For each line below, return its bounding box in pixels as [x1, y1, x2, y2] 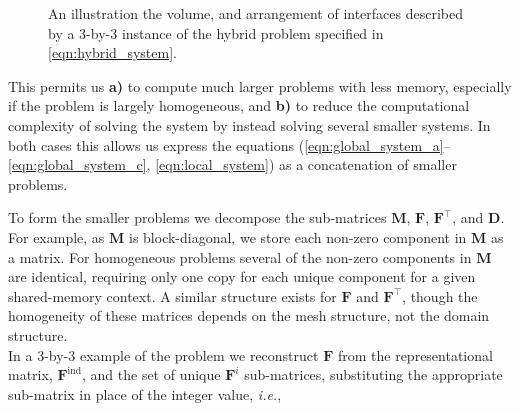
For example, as [8, 226, 105, 247]
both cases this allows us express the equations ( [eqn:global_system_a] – [8, 134, 451, 155]
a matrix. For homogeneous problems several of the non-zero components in [8, 246, 472, 267]
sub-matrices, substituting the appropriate [244, 364, 503, 385]
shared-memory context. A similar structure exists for [8, 285, 337, 306]
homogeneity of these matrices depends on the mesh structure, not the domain [8, 305, 490, 326]
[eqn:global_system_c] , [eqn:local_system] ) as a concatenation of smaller [8, 154, 457, 175]
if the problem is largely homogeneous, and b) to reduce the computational [8, 95, 470, 116]
